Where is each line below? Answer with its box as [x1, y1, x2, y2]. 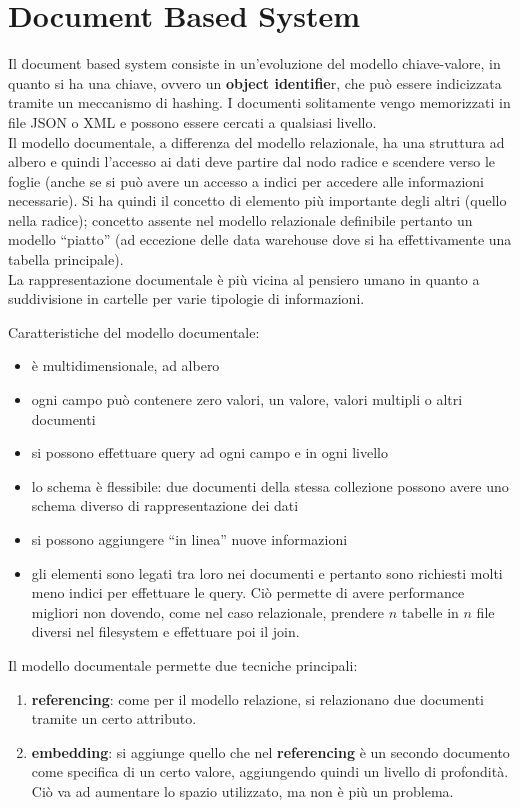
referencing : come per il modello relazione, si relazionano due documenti [31, 688, 484, 709]
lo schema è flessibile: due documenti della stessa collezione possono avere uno [31, 475, 509, 496]
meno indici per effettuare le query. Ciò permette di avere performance [31, 582, 465, 603]
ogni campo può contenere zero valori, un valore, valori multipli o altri [31, 389, 463, 410]
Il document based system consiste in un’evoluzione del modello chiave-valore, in [8, 53, 501, 74]
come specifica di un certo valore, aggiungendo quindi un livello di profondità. [31, 761, 509, 782]
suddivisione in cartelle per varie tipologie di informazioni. [8, 288, 365, 309]
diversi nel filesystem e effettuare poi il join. [31, 621, 300, 642]
